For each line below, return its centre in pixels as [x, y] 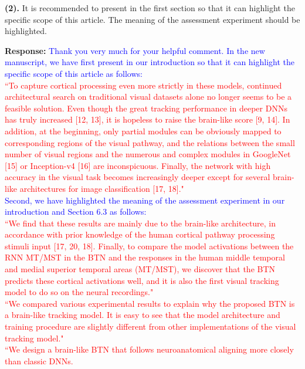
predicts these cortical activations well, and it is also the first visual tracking [142, 280]
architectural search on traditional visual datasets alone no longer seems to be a [148, 97]
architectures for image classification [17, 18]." [102, 188]
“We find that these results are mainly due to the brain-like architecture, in [140, 223]
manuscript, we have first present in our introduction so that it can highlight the [150, 62]
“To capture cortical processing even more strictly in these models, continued [143, 85]
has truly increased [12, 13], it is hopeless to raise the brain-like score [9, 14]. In [148, 119]
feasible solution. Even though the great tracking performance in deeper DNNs [146, 108]
